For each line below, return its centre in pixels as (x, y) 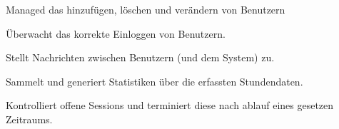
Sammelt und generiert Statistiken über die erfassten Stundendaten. (155, 81)
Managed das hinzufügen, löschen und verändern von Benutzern (146, 9)
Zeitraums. (29, 119)
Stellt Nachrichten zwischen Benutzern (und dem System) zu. (140, 57)
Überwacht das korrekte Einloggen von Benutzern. (116, 33)
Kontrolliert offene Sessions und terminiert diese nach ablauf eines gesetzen (170, 105)
